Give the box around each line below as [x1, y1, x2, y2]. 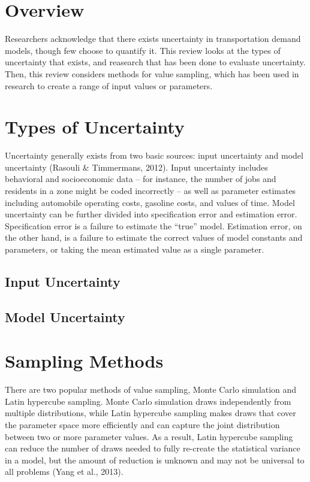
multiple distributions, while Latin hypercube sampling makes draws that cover [5, 407, 296, 419]
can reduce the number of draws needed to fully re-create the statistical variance [5, 442, 300, 454]
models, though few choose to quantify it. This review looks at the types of [5, 44, 281, 56]
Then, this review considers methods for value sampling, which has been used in [5, 67, 299, 80]
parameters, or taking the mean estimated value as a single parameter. [5, 242, 264, 255]
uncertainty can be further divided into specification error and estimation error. [5, 208, 297, 220]
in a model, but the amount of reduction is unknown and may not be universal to [5, 453, 305, 466]
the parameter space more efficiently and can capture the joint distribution [5, 419, 280, 431]
